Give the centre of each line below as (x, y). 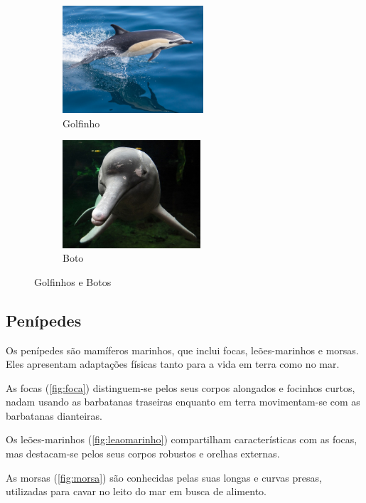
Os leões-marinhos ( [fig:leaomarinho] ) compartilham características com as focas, (182, 439)
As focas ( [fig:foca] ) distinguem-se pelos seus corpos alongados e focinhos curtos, (181, 387)
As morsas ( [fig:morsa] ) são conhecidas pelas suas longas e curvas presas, (164, 477)
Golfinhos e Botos (73, 281)
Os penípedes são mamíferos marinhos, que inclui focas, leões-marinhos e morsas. (182, 350)
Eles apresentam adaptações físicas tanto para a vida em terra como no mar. (173, 364)
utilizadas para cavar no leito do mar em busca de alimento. (136, 491)
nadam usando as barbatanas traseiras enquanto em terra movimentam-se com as (183, 402)
